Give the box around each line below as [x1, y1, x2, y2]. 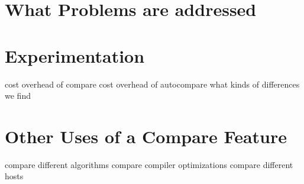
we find [5, 89, 31, 102]
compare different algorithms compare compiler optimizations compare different [5, 158, 293, 170]
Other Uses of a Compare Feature [5, 124, 287, 148]
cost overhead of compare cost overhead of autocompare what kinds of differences [5, 78, 300, 90]
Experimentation [5, 43, 145, 67]
